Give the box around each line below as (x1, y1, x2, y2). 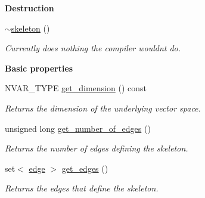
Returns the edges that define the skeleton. (5, 182, 159, 194)
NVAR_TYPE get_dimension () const (5, 82, 147, 94)
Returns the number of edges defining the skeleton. (5, 142, 188, 154)
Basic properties (5, 61, 73, 74)
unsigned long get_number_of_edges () (5, 122, 151, 134)
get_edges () (61, 162, 108, 174)
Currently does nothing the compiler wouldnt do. (5, 42, 181, 54)
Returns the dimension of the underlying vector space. (5, 101, 201, 114)
